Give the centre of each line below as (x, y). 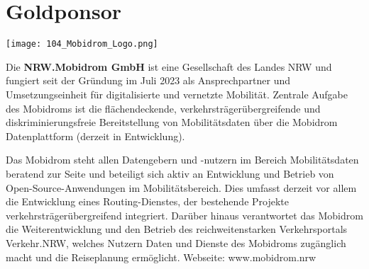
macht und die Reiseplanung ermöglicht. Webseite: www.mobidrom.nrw (161, 257)
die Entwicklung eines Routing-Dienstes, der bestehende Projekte (147, 201)
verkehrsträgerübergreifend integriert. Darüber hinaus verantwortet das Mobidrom (184, 215)
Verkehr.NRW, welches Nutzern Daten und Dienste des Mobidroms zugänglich (176, 242)
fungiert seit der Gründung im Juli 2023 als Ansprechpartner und (148, 80)
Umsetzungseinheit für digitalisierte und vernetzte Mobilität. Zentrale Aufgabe (177, 94)
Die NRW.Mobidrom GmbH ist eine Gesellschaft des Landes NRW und (169, 66)
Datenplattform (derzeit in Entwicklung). (95, 136)
